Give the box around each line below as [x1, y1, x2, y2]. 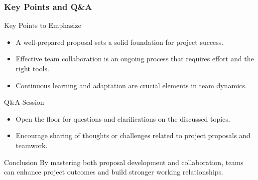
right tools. [15, 63, 49, 73]
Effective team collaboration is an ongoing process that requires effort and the [15, 53, 254, 64]
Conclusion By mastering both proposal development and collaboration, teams [4, 157, 244, 167]
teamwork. [15, 140, 48, 150]
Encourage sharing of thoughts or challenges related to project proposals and [15, 130, 251, 141]
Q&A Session [4, 97, 44, 107]
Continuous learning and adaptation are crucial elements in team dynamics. [15, 80, 247, 90]
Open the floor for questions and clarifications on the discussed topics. [15, 113, 230, 124]
